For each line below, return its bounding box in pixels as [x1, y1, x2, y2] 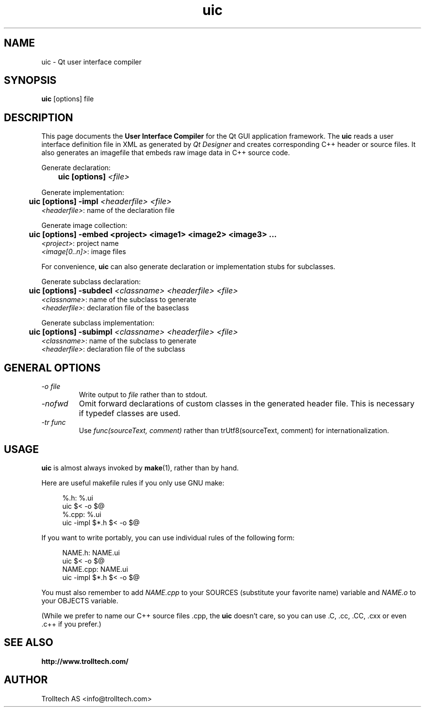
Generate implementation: [41, 188, 124, 197]
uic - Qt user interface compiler [41, 57, 142, 66]
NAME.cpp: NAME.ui [62, 565, 128, 573]
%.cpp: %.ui [62, 510, 101, 518]
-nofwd [41, 399, 68, 409]
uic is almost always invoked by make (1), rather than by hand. [41, 463, 239, 472]
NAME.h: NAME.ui [62, 548, 120, 557]
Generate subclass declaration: [41, 277, 141, 286]
